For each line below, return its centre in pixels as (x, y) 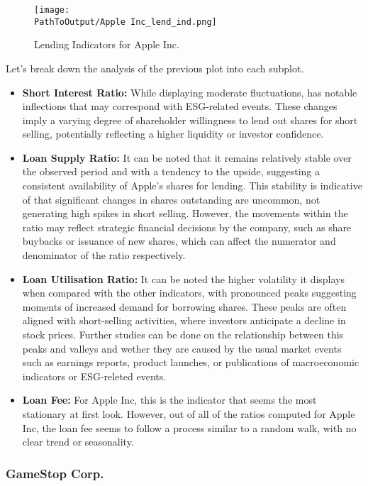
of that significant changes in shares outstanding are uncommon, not (171, 199)
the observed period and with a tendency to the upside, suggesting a (171, 171)
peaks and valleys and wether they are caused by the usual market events (182, 348)
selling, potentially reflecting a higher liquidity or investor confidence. (173, 134)
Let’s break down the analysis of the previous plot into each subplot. (155, 68)
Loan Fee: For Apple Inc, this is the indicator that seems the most (169, 400)
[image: (52, 10)
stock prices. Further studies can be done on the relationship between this (183, 334)
